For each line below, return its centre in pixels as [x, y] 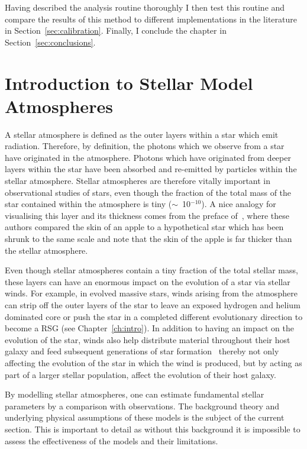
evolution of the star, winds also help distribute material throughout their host [148, 339]
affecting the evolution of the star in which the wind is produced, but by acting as [153, 362]
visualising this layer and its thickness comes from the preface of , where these [147, 215]
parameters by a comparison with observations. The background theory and [142, 406]
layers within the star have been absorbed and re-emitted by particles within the [151, 169]
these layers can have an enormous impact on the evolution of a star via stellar [148, 281]
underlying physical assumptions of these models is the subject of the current [145, 417]
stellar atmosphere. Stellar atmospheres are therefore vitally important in [138, 181]
